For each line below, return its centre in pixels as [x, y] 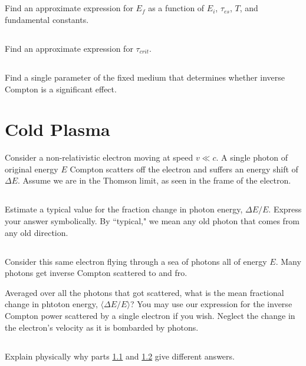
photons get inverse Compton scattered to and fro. [96, 273]
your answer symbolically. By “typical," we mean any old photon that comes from [152, 221]
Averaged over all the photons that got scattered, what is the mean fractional [144, 292]
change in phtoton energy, [51, 304]
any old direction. [37, 232]
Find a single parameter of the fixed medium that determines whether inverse [145, 77]
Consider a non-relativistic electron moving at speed [99, 157]
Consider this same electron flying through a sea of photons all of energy [136, 261]
